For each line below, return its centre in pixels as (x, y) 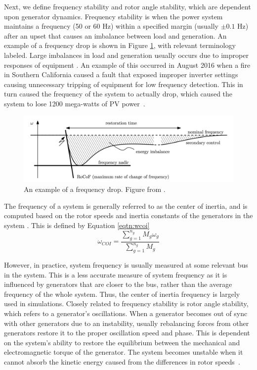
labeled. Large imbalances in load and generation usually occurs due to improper (126, 55)
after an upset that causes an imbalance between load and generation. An (115, 35)
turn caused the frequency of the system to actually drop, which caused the (118, 94)
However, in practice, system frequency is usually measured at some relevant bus (126, 264)
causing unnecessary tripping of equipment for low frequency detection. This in (124, 84)
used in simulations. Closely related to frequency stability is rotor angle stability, (126, 303)
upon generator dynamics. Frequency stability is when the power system (113, 16)
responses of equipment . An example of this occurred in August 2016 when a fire (127, 65)
